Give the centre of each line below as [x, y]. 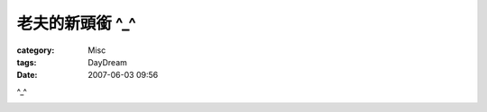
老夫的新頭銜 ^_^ [77, 23]
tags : [27, 62]
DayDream [108, 62]
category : [36, 50]
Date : [27, 75]
